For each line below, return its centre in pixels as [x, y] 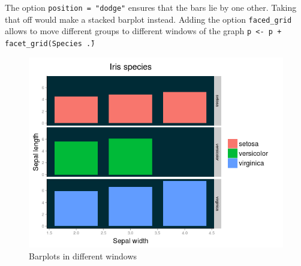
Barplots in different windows [83, 256]
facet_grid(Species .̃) [50, 43]
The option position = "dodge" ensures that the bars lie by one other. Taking [151, 7]
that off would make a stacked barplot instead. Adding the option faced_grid [148, 19]
